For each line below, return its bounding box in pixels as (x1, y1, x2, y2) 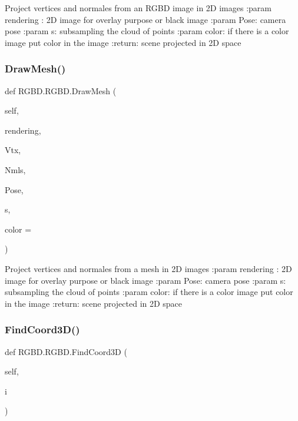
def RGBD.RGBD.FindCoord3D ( (5, 345, 127, 357)
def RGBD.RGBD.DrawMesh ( (5, 84, 117, 97)
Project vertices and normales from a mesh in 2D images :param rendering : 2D (5, 262, 292, 274)
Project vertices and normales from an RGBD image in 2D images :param (5, 2, 271, 14)
